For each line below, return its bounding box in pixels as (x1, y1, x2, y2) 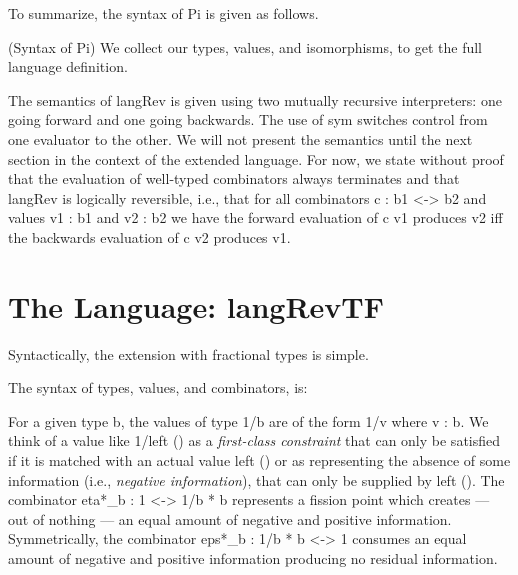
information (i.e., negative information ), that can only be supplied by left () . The (8, 469, 505, 490)
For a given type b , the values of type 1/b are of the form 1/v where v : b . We (8, 410, 489, 431)
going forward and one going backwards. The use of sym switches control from (8, 109, 488, 130)
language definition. (8, 56, 128, 77)
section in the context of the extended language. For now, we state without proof (8, 148, 504, 169)
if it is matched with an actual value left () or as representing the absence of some (8, 450, 511, 471)
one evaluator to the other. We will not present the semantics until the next (8, 128, 473, 149)
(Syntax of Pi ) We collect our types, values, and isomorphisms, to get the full (8, 36, 482, 57)
